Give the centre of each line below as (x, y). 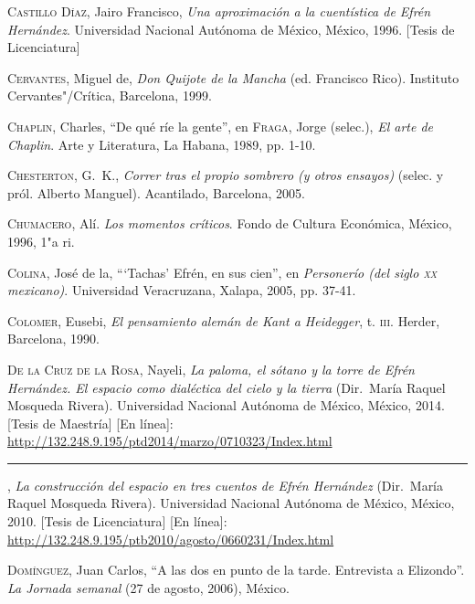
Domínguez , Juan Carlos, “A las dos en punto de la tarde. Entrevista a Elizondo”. (236, 570)
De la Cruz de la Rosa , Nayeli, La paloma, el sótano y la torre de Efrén (211, 369)
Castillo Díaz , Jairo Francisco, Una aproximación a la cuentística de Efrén (219, 11)
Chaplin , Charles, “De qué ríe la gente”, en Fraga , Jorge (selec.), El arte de (220, 126)
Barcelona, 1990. (53, 339)
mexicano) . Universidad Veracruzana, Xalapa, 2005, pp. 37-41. (182, 290)
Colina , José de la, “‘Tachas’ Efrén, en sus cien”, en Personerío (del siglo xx (222, 272)
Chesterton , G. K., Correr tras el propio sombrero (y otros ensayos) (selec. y (226, 175)
